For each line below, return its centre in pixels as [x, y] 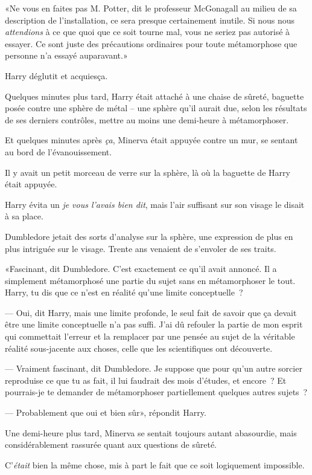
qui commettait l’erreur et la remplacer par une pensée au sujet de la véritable [150, 336]
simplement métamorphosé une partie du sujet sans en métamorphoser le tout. [150, 280]
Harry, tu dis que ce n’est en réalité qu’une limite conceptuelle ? [124, 292]
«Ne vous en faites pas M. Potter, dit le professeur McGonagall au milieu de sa [151, 8]
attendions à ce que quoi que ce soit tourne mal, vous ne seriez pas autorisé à [148, 32]
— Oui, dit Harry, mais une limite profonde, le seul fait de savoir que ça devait [151, 312]
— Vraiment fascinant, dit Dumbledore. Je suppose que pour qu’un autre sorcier [154, 368]
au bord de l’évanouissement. [59, 151]
